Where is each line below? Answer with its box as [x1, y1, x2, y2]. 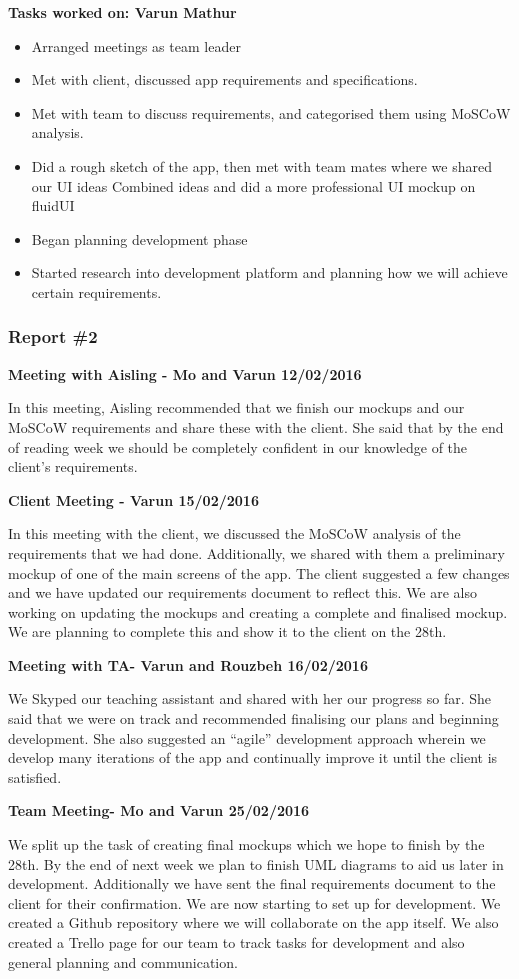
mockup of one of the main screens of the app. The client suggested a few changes [8, 562, 510, 583]
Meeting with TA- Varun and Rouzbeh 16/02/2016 [8, 654, 368, 675]
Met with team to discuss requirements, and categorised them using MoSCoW [31, 102, 511, 123]
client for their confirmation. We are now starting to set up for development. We [8, 892, 501, 913]
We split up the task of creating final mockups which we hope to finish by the [8, 834, 485, 855]
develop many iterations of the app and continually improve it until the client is [8, 747, 498, 768]
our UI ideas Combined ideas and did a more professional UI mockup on [31, 175, 476, 196]
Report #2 [8, 324, 98, 349]
